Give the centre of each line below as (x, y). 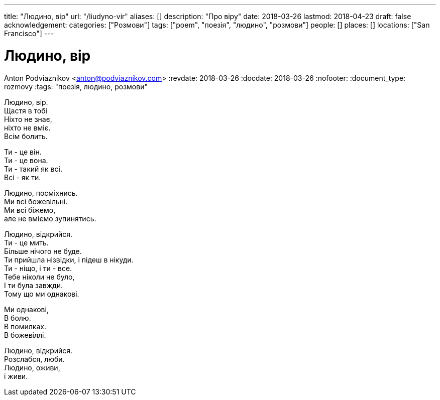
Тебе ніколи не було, (39, 277)
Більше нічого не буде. (43, 251)
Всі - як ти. (23, 177)
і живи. (16, 376)
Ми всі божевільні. (36, 201)
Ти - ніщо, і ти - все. (38, 268)
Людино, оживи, (32, 367)
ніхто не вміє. (27, 127)
